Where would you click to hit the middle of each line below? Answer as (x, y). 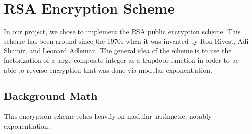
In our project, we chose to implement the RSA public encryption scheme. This (122, 31)
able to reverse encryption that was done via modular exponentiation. (108, 69)
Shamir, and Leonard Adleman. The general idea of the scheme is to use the (118, 50)
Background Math (51, 96)
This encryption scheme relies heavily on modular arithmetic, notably (108, 116)
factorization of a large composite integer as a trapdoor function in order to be (121, 60)
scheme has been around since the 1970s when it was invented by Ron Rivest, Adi (126, 41)
